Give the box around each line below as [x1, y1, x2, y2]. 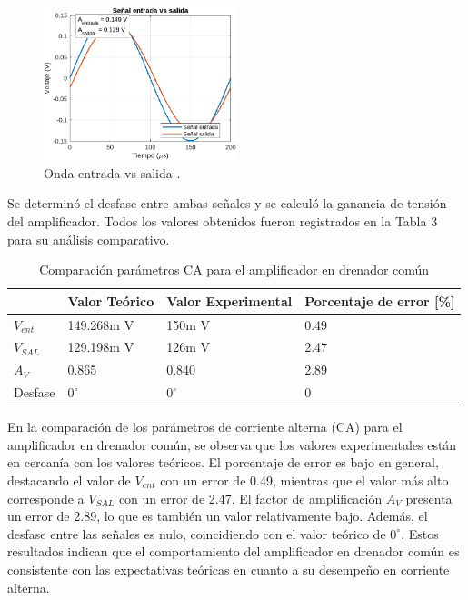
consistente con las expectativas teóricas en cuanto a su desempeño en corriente [7, 559, 450, 578]
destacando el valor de [7, 470, 131, 489]
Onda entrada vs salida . [44, 163, 181, 182]
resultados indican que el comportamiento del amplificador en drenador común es [7, 542, 460, 561]
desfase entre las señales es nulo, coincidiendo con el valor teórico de [7, 524, 386, 543]
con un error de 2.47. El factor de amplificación [118, 488, 383, 507]
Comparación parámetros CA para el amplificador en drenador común [39, 260, 430, 279]
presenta [405, 488, 453, 507]
